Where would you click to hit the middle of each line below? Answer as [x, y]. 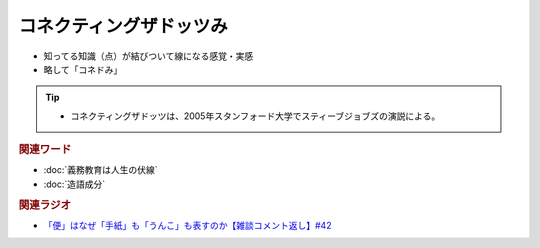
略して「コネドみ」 [83, 69]
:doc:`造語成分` [74, 184]
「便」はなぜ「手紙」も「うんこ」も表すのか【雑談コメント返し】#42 [187, 225]
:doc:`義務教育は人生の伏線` [101, 170]
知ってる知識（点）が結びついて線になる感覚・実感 [148, 56]
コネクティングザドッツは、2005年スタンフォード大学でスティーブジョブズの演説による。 [255, 116]
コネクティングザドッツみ [123, 26]
